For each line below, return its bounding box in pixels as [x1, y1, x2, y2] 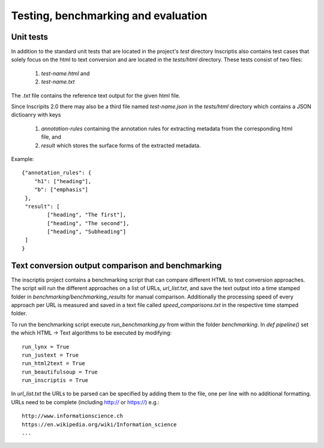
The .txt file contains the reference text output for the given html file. [11, 92, 181, 99]
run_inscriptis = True [22, 377, 89, 384]
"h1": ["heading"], [34, 178, 92, 184]
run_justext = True [22, 351, 79, 359]
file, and [41, 133, 61, 141]
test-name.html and [41, 70, 90, 77]
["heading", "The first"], [47, 211, 127, 219]
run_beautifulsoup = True [22, 368, 98, 375]
